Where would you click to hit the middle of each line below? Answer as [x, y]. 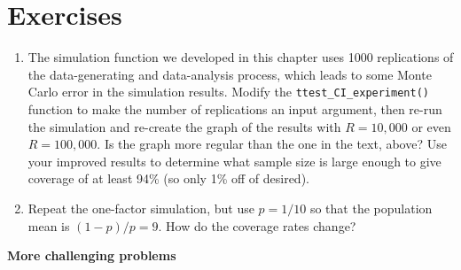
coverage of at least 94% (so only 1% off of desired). [168, 178]
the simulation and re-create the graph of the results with [184, 126]
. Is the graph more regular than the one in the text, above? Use [272, 144]
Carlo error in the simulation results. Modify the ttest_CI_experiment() [228, 92]
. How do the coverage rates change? [257, 225]
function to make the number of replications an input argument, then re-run [235, 108]
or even [431, 126]
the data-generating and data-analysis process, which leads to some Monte [230, 74]
